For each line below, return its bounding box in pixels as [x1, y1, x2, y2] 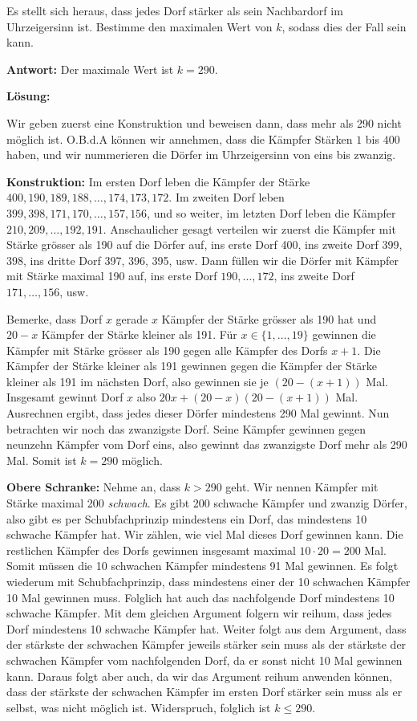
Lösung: [6, 88, 51, 104]
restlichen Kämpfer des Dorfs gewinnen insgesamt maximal [6, 541, 296, 558]
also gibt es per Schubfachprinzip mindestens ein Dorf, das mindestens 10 [6, 510, 367, 527]
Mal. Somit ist [6, 451, 77, 468]
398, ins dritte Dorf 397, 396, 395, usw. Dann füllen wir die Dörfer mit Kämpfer [6, 251, 399, 268]
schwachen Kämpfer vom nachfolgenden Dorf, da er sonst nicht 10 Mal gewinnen [6, 651, 403, 668]
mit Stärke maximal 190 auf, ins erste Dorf [6, 267, 217, 284]
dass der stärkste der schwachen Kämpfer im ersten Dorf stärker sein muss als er [6, 683, 403, 700]
